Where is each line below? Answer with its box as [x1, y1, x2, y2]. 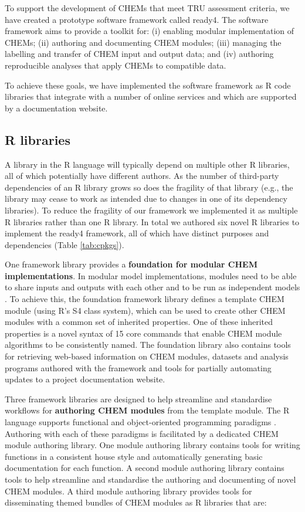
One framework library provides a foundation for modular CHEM [5, 258, 257, 270]
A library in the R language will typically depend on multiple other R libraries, [5, 158, 290, 170]
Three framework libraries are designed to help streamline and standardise [5, 392, 272, 405]
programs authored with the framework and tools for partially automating [5, 361, 272, 374]
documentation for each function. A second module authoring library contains [5, 462, 284, 474]
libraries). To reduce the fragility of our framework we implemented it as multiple [5, 204, 298, 216]
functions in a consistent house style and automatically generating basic [5, 450, 263, 462]
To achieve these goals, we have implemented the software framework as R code [5, 79, 291, 91]
